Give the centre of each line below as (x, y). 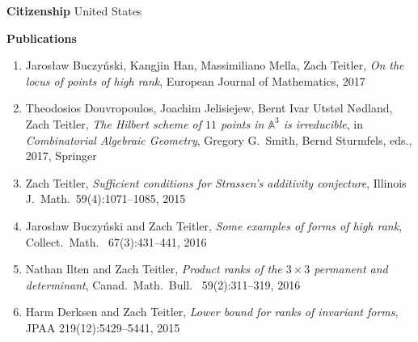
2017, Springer (61, 156)
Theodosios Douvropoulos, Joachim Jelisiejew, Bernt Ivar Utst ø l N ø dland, (209, 108)
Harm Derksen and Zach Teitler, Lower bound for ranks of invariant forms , (212, 312)
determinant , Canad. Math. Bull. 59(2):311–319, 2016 (163, 284)
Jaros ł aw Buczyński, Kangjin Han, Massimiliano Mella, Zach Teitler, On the (215, 65)
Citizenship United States (74, 11)
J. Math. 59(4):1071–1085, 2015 (106, 198)
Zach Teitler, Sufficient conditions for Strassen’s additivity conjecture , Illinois (216, 182)
